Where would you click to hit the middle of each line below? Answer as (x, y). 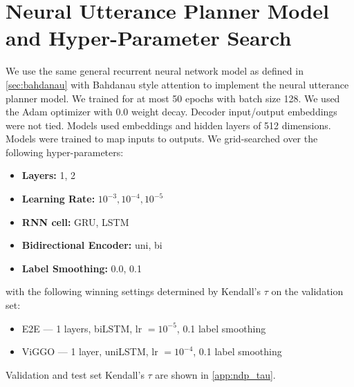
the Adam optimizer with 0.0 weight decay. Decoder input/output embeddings (171, 112)
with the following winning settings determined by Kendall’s (133, 291)
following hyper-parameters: (65, 152)
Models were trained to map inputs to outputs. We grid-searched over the (162, 139)
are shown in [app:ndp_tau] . (215, 374)
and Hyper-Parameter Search (149, 38)
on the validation (307, 291)
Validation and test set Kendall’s (75, 374)
